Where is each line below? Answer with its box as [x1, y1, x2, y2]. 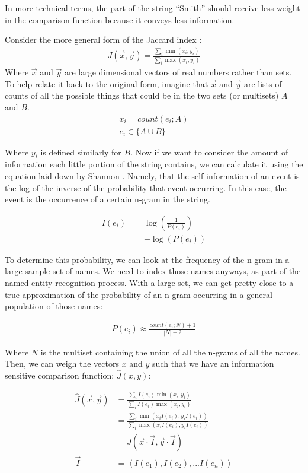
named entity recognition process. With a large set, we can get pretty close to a [5, 277, 294, 289]
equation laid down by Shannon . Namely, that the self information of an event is [5, 170, 300, 182]
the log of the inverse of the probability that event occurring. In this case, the [5, 181, 287, 193]
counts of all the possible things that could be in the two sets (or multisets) [5, 89, 279, 101]
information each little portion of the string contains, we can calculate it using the [5, 158, 303, 170]
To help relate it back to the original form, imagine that [5, 77, 208, 90]
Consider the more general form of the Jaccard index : [5, 33, 202, 46]
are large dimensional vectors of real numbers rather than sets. [64, 66, 292, 78]
